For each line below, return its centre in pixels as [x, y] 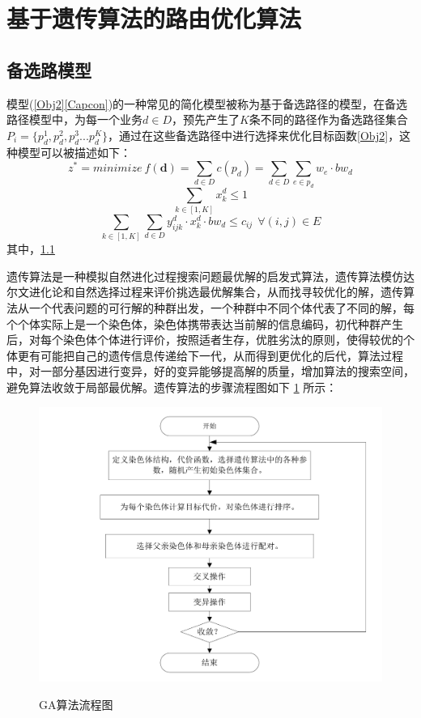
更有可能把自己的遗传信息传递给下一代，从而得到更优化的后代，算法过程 [210, 355]
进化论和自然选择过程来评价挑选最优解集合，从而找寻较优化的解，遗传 [216, 292]
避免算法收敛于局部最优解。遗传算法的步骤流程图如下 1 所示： [172, 387]
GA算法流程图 [76, 705]
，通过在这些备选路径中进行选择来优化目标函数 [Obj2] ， [253, 135]
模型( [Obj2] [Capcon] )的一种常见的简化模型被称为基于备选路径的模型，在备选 [207, 103]
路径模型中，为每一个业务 [74, 119]
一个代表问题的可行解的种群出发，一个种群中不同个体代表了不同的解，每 [221, 307]
